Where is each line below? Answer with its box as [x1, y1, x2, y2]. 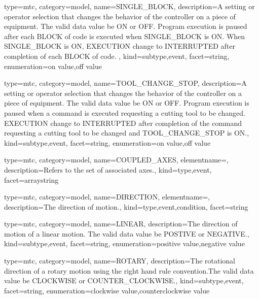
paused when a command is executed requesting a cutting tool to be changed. [4, 107, 245, 118]
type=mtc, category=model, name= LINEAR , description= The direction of [4, 218, 238, 229]
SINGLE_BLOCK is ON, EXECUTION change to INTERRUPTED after [4, 41, 235, 51]
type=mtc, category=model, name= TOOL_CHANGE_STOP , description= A [4, 78, 247, 88]
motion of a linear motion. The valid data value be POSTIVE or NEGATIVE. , [4, 228, 249, 239]
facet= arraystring [4, 174, 59, 185]
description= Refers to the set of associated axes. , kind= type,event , [4, 164, 212, 175]
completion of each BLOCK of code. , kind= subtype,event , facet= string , [4, 50, 230, 61]
